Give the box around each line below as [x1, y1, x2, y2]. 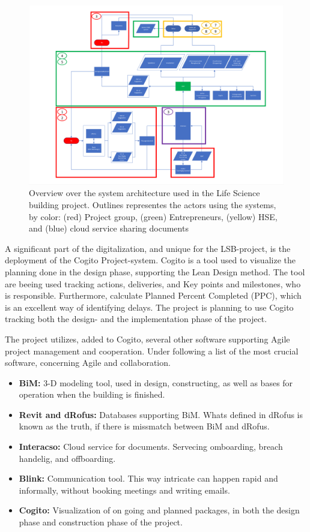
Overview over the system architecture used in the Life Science [29, 187, 260, 199]
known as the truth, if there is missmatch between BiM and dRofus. [19, 420, 270, 432]
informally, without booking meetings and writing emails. [19, 483, 230, 496]
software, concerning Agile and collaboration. [5, 356, 171, 369]
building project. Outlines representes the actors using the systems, [29, 198, 276, 211]
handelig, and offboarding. [19, 452, 116, 464]
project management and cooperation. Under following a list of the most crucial [5, 344, 299, 357]
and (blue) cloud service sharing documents [29, 222, 189, 235]
